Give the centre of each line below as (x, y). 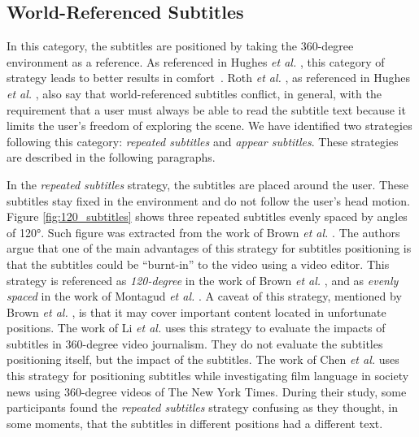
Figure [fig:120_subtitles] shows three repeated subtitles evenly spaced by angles (207, 216)
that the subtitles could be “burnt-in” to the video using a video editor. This (198, 264)
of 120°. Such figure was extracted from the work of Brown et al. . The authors (203, 232)
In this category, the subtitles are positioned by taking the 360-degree (180, 46)
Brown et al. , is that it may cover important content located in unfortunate (196, 312)
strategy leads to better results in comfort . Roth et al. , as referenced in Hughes (208, 78)
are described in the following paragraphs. (111, 157)
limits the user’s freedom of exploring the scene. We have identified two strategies (209, 125)
